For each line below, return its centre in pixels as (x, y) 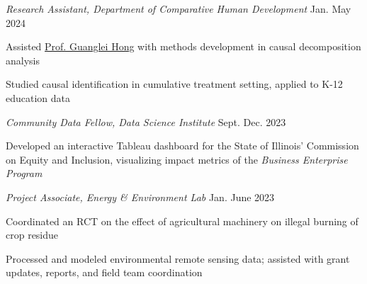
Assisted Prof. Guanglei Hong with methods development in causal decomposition (183, 46)
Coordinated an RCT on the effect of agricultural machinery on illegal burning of (182, 221)
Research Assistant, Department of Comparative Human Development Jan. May (179, 8)
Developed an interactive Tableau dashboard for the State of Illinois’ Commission (182, 146)
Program (24, 173)
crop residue (32, 235)
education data (38, 97)
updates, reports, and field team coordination (104, 272)
